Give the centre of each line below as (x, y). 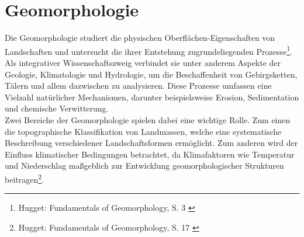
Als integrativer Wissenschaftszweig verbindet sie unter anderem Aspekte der (143, 62)
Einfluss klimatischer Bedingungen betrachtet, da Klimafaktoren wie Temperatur (150, 154)
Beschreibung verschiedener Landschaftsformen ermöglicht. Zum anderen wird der (151, 143)
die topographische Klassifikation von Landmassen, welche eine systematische (143, 131)
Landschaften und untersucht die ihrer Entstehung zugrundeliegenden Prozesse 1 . (149, 50)
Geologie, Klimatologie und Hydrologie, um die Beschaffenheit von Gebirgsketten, (151, 74)
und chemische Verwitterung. (57, 108)
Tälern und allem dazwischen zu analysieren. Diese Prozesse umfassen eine (138, 86)
